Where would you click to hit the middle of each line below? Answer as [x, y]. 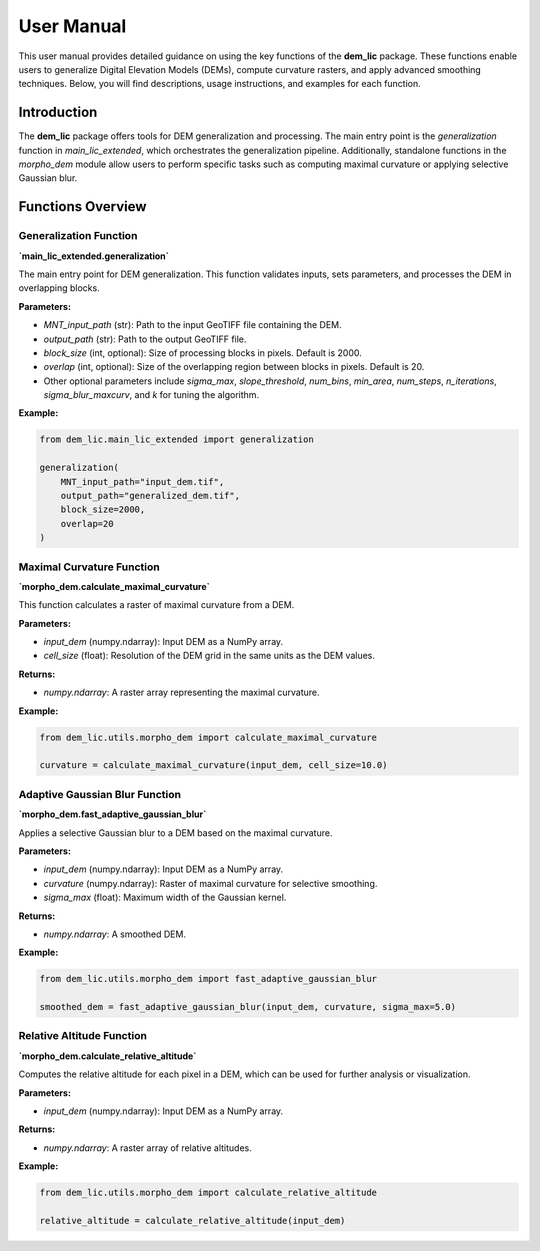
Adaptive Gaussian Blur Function [100, 794]
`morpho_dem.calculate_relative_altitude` [107, 1056]
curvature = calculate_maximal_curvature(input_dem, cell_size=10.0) [213, 765]
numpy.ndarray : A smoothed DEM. [115, 934]
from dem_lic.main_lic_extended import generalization [176, 439]
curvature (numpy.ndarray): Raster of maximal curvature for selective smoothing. [210, 883]
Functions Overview [82, 206]
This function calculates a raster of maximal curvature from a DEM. [156, 605]
